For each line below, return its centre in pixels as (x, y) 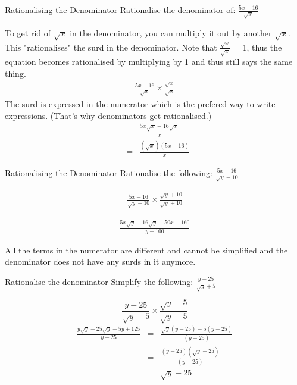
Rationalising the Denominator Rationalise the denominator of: (120, 10)
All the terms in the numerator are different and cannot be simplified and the (146, 250)
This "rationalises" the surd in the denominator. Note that (111, 47)
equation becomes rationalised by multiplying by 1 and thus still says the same (149, 62)
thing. (15, 73)
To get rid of (28, 32)
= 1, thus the (257, 47)
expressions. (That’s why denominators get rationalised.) (108, 115)
